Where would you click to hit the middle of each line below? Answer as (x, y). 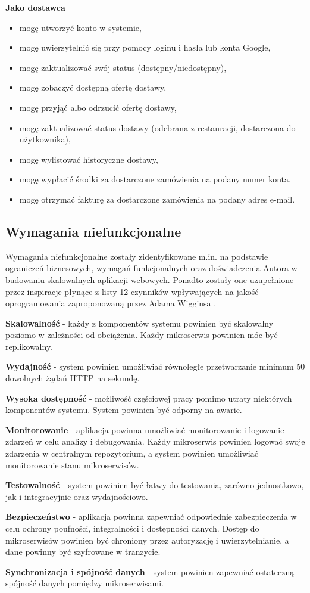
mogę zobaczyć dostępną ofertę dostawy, (93, 87)
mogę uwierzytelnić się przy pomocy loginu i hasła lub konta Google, (145, 47)
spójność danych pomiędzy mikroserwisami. (84, 583)
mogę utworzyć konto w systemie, (80, 27)
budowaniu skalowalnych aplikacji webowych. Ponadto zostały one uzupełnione (150, 279)
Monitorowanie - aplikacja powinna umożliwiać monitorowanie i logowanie (145, 429)
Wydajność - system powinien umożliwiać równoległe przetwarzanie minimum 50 (155, 366)
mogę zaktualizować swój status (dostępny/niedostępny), (123, 67)
